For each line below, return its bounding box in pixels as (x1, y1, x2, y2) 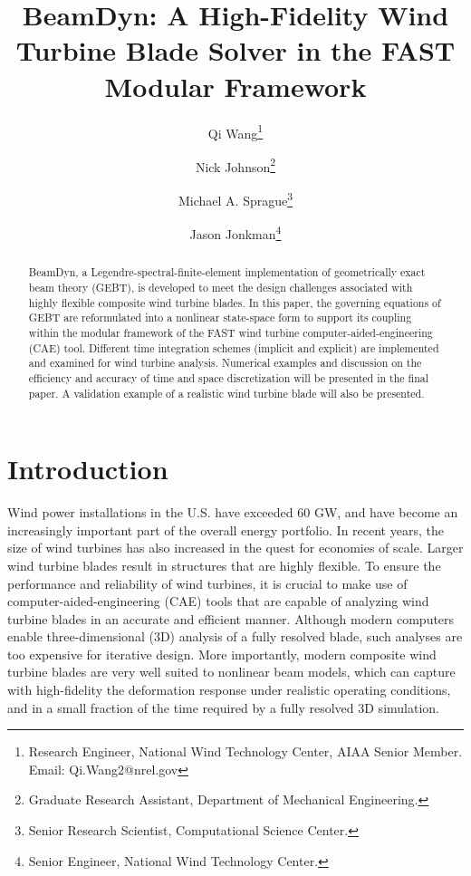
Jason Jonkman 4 (189, 222, 282, 243)
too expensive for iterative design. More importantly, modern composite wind (7, 644, 437, 663)
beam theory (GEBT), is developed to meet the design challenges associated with (28, 279, 413, 294)
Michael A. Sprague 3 (178, 188, 293, 209)
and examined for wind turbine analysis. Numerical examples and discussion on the (28, 355, 422, 371)
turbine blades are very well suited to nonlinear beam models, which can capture (7, 662, 456, 681)
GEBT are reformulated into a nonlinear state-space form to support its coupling (28, 310, 412, 325)
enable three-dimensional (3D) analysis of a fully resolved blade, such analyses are (7, 627, 463, 646)
